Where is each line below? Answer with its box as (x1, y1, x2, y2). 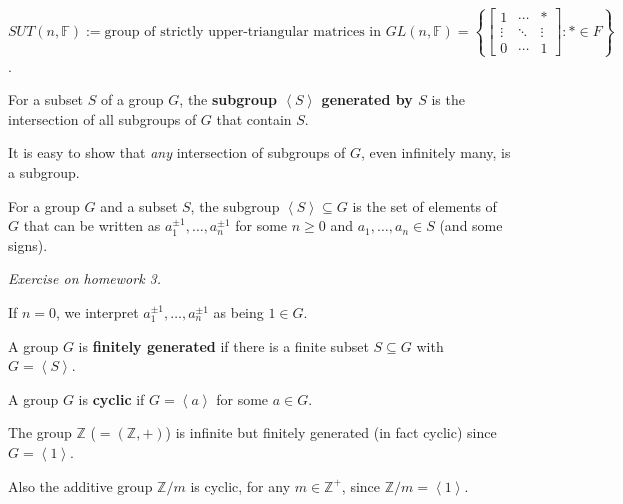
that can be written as (23, 215, 161, 236)
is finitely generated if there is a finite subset (78, 335, 369, 356)
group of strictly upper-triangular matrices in (104, 24, 382, 39)
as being (213, 301, 264, 322)
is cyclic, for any (190, 475, 291, 496)
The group (8, 422, 72, 443)
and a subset (100, 195, 178, 216)
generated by (321, 89, 413, 110)
